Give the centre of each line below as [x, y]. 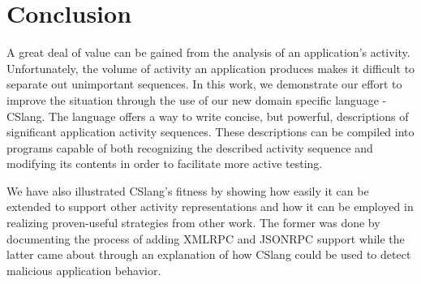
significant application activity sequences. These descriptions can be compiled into [210, 132]
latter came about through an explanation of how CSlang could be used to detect [209, 254]
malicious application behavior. [84, 270]
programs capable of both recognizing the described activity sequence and [190, 147]
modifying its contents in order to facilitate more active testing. [165, 164]
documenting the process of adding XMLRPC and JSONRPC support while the [206, 238]
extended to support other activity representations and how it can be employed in [210, 207]
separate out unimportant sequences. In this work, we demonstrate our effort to [204, 84]
